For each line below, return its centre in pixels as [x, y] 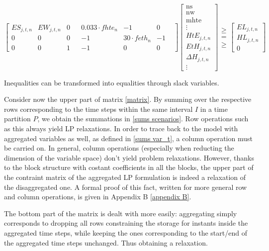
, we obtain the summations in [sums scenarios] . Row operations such [143, 119]
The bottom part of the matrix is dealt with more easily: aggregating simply [121, 213]
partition [17, 119]
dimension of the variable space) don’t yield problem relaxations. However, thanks [129, 157]
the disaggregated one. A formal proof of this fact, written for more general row [126, 187]
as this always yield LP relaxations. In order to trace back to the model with [121, 128]
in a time [214, 109]
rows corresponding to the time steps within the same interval [98, 109]
